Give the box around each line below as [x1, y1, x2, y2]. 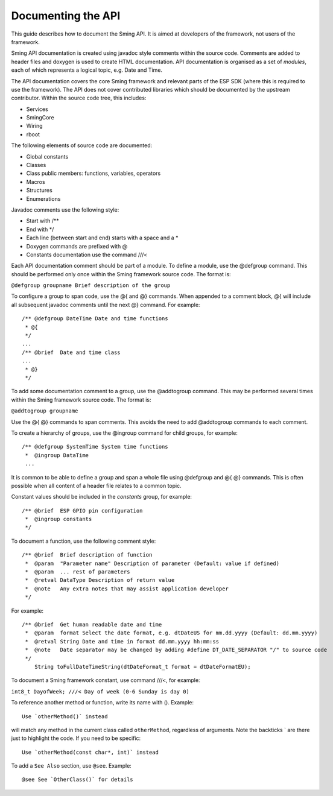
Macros [26, 178, 45, 185]
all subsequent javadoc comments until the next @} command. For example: [11, 301, 200, 308]
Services [26, 106, 48, 113]
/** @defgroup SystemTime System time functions [22, 443, 168, 450]
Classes [26, 162, 46, 169]
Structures [26, 187, 52, 194]
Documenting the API [11, 9, 121, 22]
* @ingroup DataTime [25, 452, 89, 458]
